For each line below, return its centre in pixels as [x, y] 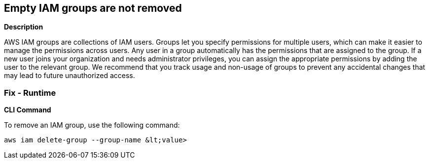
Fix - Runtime [30, 93]
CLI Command [28, 110]
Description [24, 27]
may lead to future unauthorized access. [70, 76]
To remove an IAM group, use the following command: [92, 125]
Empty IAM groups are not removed [93, 8]
